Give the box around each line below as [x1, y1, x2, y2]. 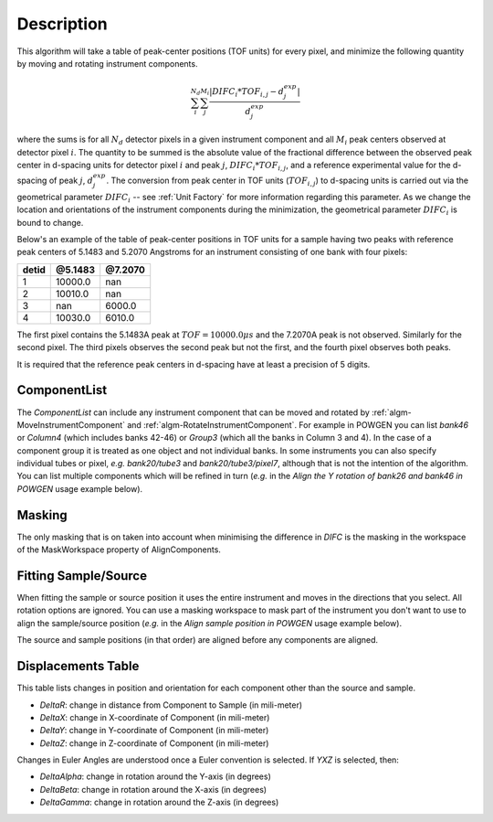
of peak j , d [48, 175, 93, 187]
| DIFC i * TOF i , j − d [209, 86, 285, 99]
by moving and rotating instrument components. [16, 58, 198, 69]
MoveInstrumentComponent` [16, 419, 126, 430]
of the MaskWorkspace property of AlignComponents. [16, 544, 221, 555]
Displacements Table [16, 658, 140, 674]
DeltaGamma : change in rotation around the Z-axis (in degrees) [39, 796, 279, 808]
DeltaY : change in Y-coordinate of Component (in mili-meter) [39, 725, 269, 736]
